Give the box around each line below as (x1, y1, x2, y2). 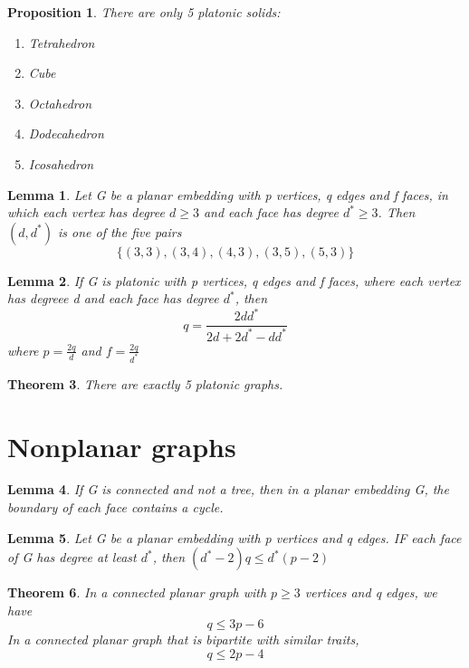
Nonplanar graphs (7, 427, 236, 464)
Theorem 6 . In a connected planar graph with (7, 583, 267, 602)
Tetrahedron (28, 33, 95, 52)
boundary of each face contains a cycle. (7, 498, 224, 517)
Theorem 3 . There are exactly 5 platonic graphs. (7, 374, 283, 393)
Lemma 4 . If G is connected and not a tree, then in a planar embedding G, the (7, 480, 449, 499)
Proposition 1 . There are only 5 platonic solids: (7, 3, 281, 21)
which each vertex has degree (7, 203, 165, 222)
